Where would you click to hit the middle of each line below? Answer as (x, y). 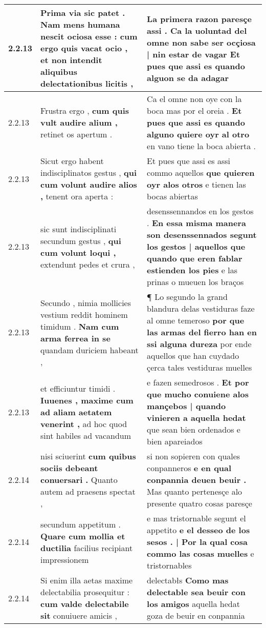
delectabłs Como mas (188, 580)
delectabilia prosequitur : (85, 592)
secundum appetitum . (81, 524)
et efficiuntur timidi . (78, 388)
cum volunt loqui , (78, 252)
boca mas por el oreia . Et (194, 110)
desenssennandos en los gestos (200, 211)
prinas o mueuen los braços (195, 282)
